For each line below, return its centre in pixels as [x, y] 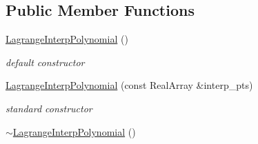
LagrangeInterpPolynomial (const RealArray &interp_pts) [129, 85]
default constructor [45, 62]
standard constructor [49, 108]
